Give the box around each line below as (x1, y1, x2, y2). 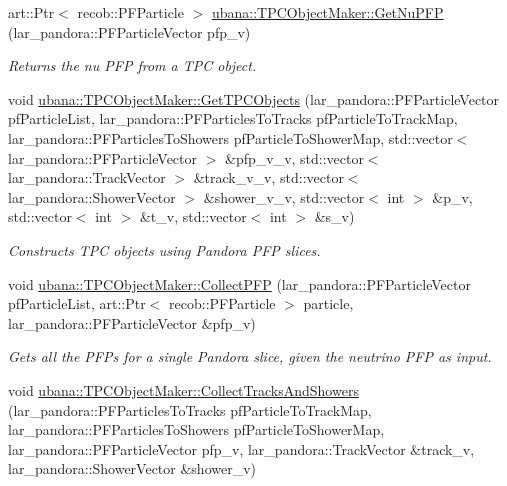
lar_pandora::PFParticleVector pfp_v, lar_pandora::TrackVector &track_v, (8, 438, 475, 459)
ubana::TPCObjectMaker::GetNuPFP (211, 2, 444, 22)
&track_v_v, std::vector (193, 167, 344, 188)
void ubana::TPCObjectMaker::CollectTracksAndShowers (8, 379, 359, 400)
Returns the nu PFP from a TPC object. (8, 55, 257, 76)
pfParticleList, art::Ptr (8, 293, 146, 314)
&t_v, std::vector (139, 206, 247, 227)
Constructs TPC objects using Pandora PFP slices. (8, 239, 321, 260)
